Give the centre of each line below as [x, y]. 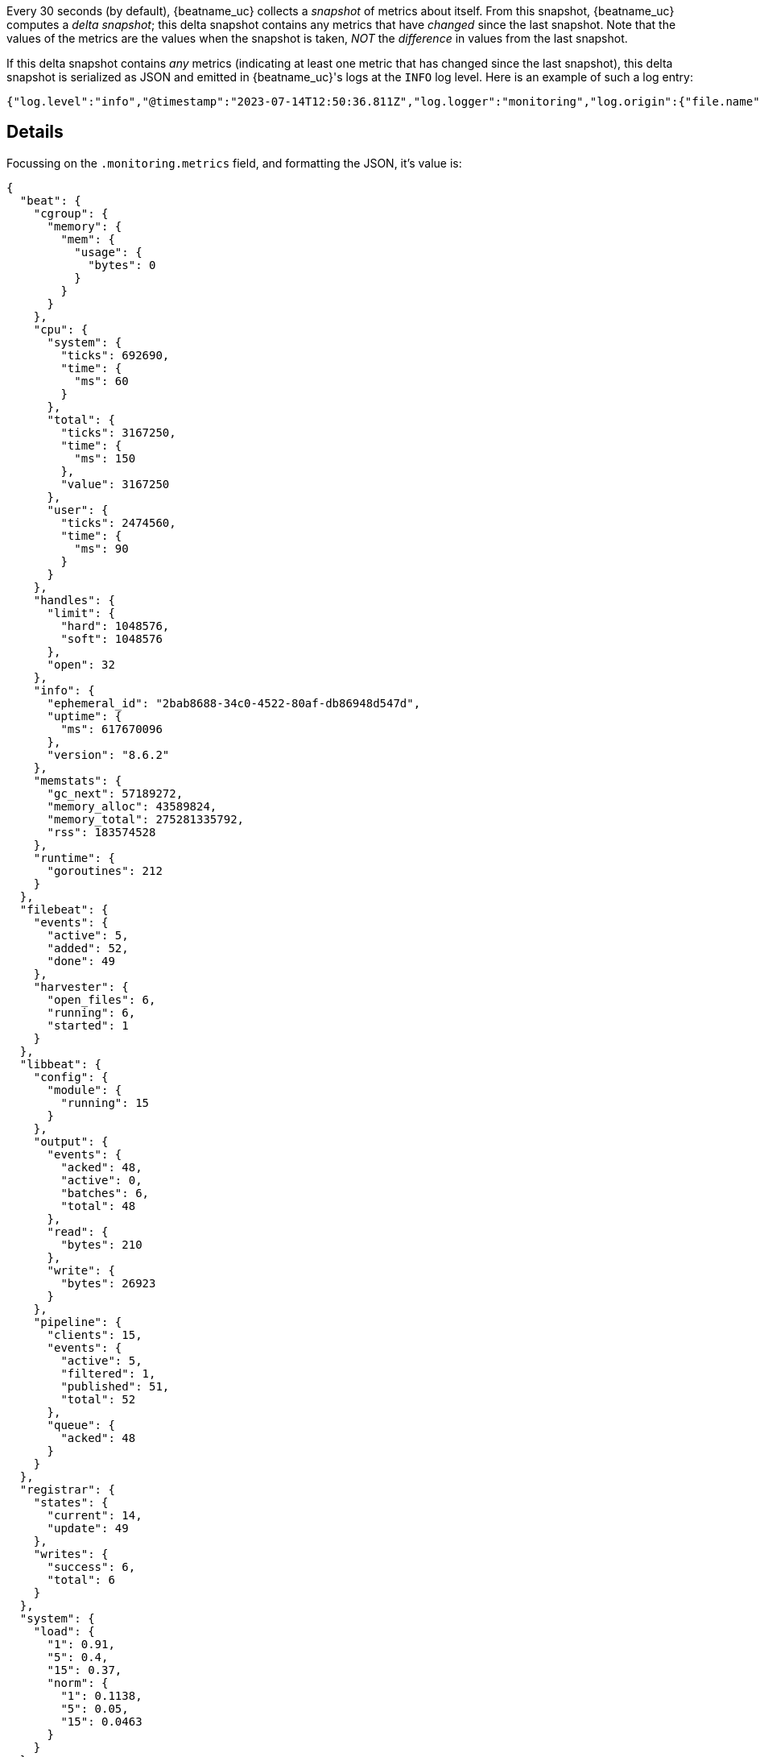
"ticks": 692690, [115, 355]
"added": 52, [88, 948]
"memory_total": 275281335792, [146, 819]
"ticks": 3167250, [118, 432]
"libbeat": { [61, 1064]
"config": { [71, 1077]
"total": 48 [98, 1206]
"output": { [71, 1141]
